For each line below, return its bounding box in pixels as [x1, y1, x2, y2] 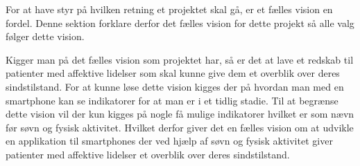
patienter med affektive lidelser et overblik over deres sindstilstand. [6, 147, 290, 161]
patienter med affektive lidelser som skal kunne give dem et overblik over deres [6, 66, 340, 80]
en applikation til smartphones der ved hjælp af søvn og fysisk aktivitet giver [6, 133, 333, 148]
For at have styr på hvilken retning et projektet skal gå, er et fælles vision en [6, 2, 333, 16]
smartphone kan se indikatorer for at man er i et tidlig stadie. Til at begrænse [6, 93, 338, 107]
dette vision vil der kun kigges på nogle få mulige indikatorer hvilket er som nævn [6, 107, 354, 121]
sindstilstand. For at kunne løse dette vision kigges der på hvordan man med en [6, 79, 344, 93]
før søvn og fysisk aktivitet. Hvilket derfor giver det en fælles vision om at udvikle [6, 120, 354, 134]
